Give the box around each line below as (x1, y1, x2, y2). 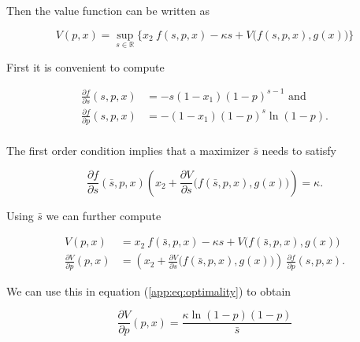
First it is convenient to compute (6, 58, 165, 75)
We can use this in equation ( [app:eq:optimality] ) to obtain (6, 282, 291, 299)
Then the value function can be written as (6, 2, 210, 18)
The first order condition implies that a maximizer (6, 142, 250, 159)
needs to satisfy (262, 142, 336, 159)
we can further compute (46, 207, 161, 223)
